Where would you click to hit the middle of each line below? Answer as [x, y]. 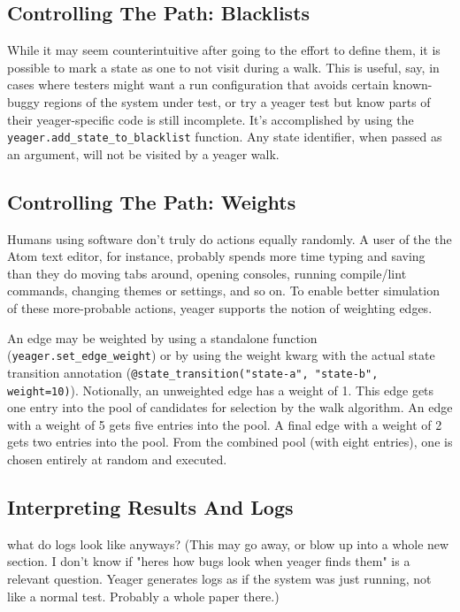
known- [413, 84]
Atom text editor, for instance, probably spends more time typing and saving [216, 256]
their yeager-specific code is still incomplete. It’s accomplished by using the [211, 119]
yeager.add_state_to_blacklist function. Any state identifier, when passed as [225, 137]
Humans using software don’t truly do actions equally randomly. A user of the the [230, 238]
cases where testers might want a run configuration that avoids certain [198, 84]
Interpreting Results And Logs [150, 506]
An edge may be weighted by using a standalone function [162, 337]
